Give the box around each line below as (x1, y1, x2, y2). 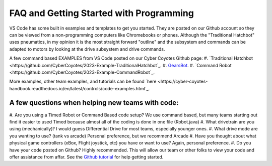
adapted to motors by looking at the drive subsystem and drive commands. (9, 46, 165, 52)
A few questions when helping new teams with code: (9, 98, 179, 107)
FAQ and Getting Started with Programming (9, 8, 194, 19)
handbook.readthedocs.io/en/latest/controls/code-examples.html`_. (9, 85, 150, 91)
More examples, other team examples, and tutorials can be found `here (9, 78, 157, 85)
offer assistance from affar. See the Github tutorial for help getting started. (9, 153, 164, 160)
